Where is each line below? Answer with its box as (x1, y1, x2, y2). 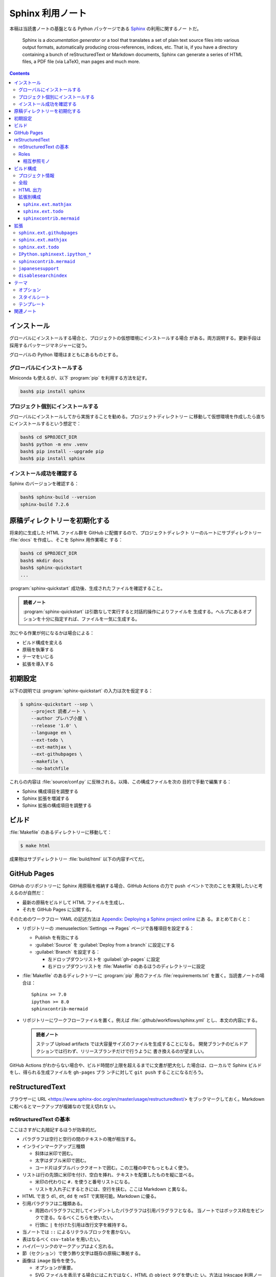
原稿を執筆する (22, 646, 54, 652)
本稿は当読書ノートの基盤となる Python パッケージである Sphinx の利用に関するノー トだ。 (9, 26, 202, 32)
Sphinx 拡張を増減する (22, 795, 70, 801)
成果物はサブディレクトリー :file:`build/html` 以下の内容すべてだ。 (9, 856, 147, 862)
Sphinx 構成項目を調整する (22, 788, 79, 794)
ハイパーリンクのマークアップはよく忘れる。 (22, 1243, 117, 1249)
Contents (9, 70, 30, 76)
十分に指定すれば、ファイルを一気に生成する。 (41, 616, 140, 622)
